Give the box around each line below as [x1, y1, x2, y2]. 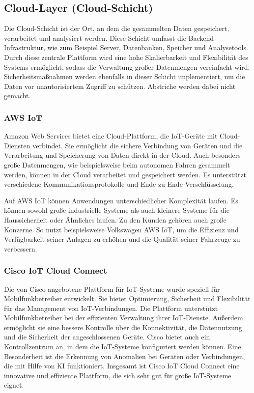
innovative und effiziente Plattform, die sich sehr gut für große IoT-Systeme [4, 370, 231, 380]
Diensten [4, 140, 30, 150]
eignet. [4, 380, 24, 390]
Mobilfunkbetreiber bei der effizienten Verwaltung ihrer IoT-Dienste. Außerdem [4, 312, 243, 323]
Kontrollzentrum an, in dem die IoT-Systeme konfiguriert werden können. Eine [4, 341, 241, 352]
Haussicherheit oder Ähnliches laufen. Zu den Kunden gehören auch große [4, 214, 226, 225]
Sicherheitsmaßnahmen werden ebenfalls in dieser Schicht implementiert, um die [4, 71, 245, 82]
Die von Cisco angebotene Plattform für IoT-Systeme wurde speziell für [4, 283, 220, 294]
